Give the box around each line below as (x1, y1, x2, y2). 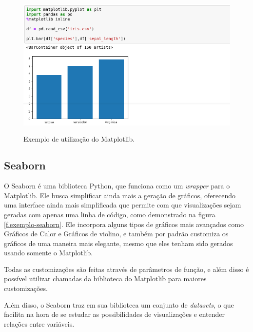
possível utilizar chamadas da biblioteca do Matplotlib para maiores (4, 273, 207, 284)
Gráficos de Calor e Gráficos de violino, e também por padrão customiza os (4, 228, 229, 239)
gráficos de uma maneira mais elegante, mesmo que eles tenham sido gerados (4, 238, 233, 248)
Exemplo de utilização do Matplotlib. (23, 134, 135, 144)
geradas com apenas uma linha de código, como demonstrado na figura (4, 209, 215, 219)
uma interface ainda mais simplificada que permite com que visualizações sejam (4, 200, 241, 210)
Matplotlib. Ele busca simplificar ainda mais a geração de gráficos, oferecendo (4, 190, 236, 200)
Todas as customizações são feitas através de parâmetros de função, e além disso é (4, 264, 249, 274)
